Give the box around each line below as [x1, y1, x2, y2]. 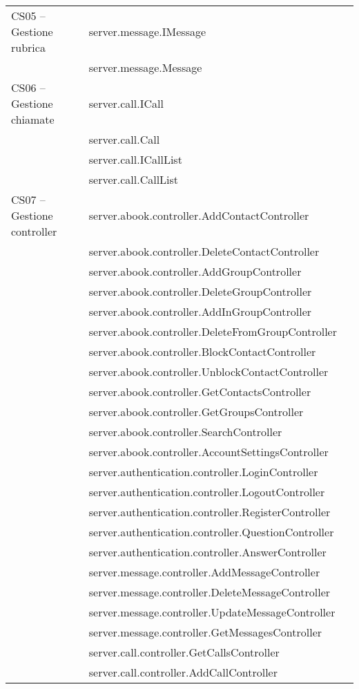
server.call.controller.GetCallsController [88, 644, 280, 660]
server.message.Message [88, 59, 202, 75]
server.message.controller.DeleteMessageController [88, 584, 331, 600]
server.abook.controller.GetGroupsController [88, 404, 304, 419]
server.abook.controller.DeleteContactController [88, 243, 320, 259]
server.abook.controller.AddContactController [88, 207, 309, 223]
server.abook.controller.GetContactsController [88, 384, 311, 399]
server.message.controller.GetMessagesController [88, 624, 322, 640]
